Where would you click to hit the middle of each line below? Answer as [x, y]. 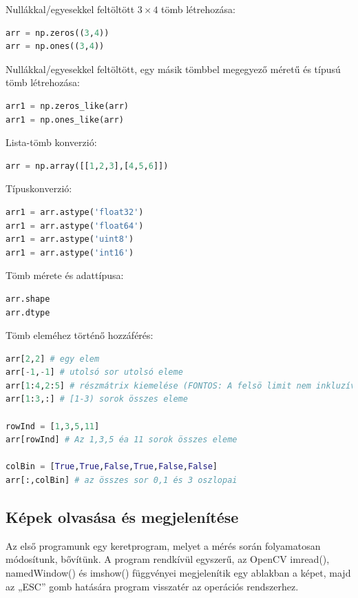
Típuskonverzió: [39, 188]
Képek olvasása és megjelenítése [122, 517]
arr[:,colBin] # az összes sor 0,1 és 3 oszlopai [122, 481]
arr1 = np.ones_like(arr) [65, 120]
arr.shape [28, 299]
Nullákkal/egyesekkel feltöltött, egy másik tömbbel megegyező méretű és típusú [173, 69]
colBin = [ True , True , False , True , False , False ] [112, 467]
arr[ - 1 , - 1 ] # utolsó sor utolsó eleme [94, 372]
